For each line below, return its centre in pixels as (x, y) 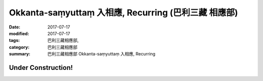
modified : (19, 33)
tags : (14, 40)
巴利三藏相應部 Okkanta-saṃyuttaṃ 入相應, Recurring (102, 54)
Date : (15, 27)
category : (19, 47)
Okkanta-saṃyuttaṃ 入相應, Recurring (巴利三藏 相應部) (123, 13)
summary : (20, 54)
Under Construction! (41, 67)
